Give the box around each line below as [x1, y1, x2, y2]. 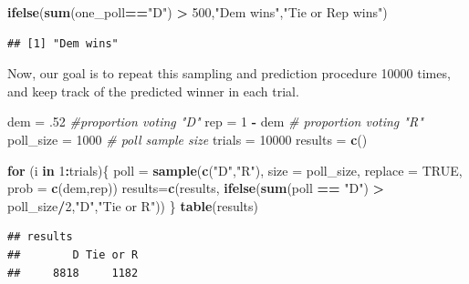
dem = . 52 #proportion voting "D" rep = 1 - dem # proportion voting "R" [7, 112, 423, 131]
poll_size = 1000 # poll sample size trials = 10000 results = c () [7, 129, 368, 148]
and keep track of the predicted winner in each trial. [7, 81, 299, 100]
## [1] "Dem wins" [7, 36, 119, 50]
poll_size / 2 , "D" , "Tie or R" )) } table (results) [7, 196, 259, 215]
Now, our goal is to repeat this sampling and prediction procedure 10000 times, [7, 64, 451, 83]
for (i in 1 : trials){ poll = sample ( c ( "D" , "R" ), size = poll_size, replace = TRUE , [7, 160, 463, 179]
